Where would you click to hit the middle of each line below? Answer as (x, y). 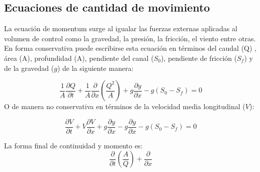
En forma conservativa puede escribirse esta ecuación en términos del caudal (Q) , (131, 48)
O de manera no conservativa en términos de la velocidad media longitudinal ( (125, 106)
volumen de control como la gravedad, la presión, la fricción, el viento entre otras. (130, 38)
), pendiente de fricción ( (199, 58)
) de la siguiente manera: (95, 68)
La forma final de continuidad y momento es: (73, 145)
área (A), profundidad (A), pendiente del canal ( (79, 58)
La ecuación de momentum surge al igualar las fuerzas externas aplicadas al (121, 28)
